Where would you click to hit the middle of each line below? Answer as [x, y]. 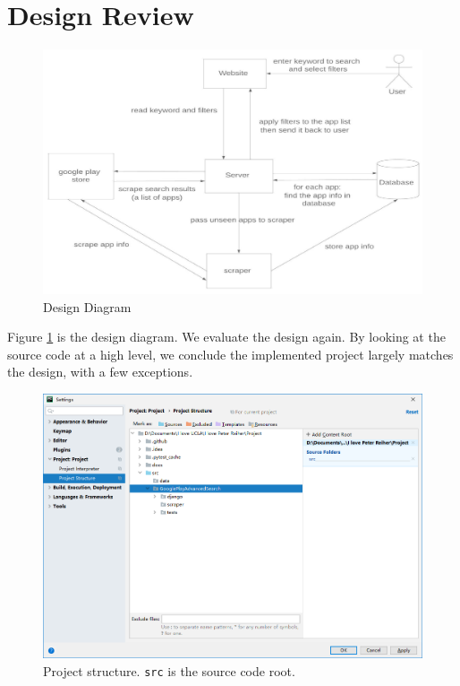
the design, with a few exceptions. [100, 372]
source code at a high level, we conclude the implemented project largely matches [230, 354]
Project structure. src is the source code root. [169, 670]
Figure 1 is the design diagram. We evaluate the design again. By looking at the [226, 337]
